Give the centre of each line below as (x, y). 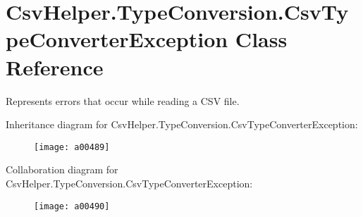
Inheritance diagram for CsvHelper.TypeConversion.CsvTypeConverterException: (182, 124)
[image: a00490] (72, 206)
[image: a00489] (72, 147)
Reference (55, 67)
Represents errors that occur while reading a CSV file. (123, 100)
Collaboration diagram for (62, 169)
